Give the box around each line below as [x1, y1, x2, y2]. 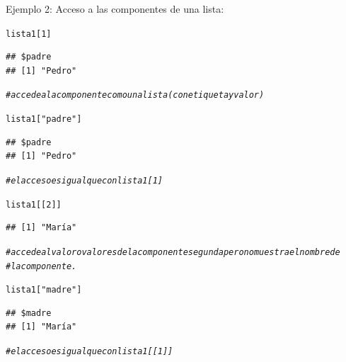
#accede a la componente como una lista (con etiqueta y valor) [6, 90, 265, 101]
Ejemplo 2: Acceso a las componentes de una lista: [6, 1, 224, 16]
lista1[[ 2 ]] [6, 199, 62, 210]
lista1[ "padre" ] [6, 114, 82, 125]
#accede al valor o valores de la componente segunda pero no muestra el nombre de [6, 247, 340, 257]
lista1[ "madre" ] [6, 285, 82, 295]
